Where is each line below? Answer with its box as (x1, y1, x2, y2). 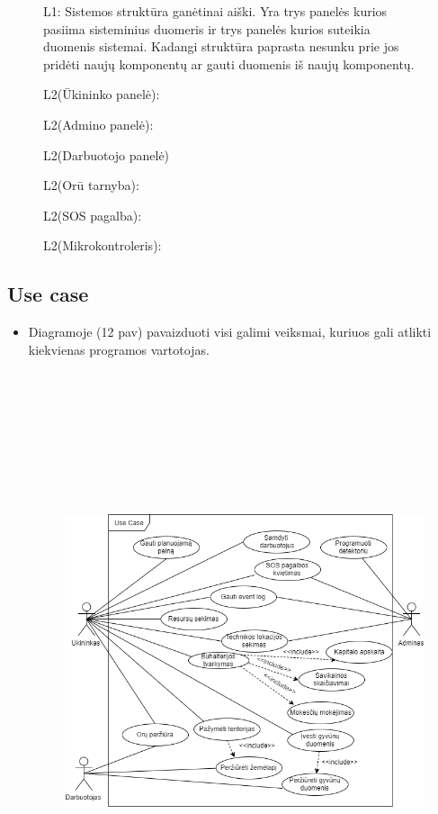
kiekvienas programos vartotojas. (28, 339, 210, 358)
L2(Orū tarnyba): (43, 176, 139, 194)
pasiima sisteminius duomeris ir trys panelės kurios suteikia (43, 19, 371, 38)
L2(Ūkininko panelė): (43, 85, 160, 104)
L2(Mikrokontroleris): (43, 236, 162, 255)
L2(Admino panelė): (43, 114, 154, 133)
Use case (7, 280, 89, 308)
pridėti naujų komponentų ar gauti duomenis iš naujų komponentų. (43, 54, 415, 73)
